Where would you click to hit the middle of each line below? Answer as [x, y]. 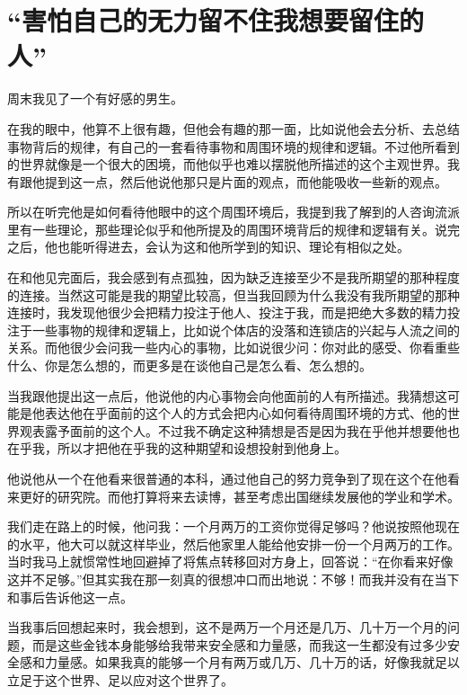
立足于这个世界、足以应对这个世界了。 [120, 679]
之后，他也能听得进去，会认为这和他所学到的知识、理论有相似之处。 [208, 247]
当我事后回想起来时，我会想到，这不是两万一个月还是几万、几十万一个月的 [227, 627]
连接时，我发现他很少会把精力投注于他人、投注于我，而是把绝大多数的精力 [227, 312]
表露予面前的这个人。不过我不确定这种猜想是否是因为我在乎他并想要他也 [246, 430]
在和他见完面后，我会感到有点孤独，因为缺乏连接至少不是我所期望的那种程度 [233, 277]
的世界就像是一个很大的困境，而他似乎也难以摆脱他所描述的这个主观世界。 [227, 164]
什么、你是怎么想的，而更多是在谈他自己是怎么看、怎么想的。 [189, 365]
